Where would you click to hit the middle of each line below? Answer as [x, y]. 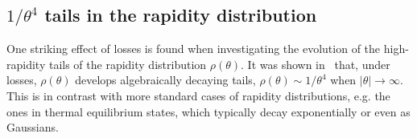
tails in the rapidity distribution [181, 15]
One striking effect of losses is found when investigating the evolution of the [194, 49]
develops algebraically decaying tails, [165, 80]
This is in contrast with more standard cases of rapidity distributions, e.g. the [198, 95]
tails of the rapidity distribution [128, 64]
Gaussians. [33, 127]
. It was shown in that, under [316, 64]
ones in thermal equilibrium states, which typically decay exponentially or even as [208, 111]
